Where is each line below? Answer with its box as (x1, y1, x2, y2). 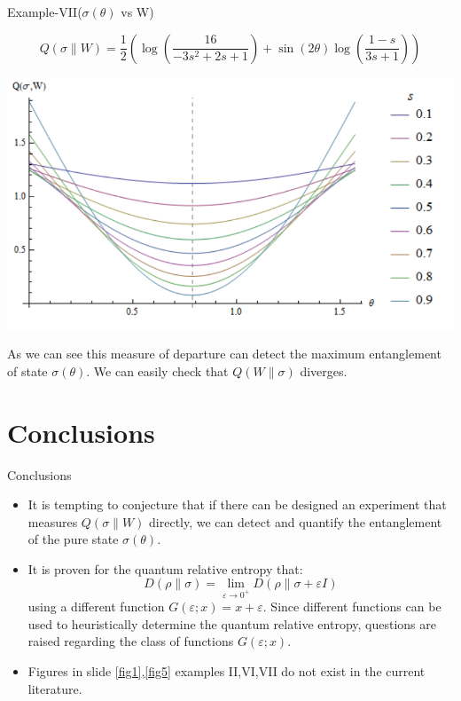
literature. (27, 679, 82, 697)
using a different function (27, 597, 165, 616)
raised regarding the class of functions (27, 632, 234, 650)
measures (27, 512, 78, 531)
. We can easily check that (86, 361, 229, 380)
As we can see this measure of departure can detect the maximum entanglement (7, 344, 441, 363)
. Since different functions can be (262, 597, 441, 616)
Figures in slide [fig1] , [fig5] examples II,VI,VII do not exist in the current (27, 662, 426, 681)
